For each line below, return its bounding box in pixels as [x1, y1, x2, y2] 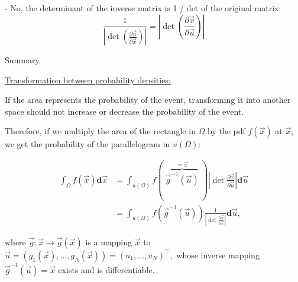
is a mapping [85, 235, 132, 248]
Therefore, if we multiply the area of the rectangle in [5, 125, 196, 137]
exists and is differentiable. [58, 263, 155, 275]
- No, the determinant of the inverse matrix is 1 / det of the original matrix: [5, 2, 281, 14]
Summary [5, 54, 40, 66]
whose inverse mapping [176, 248, 260, 261]
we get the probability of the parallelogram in [5, 138, 170, 150]
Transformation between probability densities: [5, 73, 171, 86]
